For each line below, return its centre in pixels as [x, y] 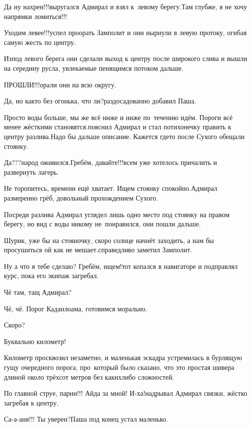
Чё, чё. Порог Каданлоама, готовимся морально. [76, 308]
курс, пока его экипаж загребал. [51, 275]
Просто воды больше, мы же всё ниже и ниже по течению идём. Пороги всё [118, 117]
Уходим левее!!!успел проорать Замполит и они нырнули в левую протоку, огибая [125, 32]
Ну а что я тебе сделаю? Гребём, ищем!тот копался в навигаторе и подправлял [121, 266]
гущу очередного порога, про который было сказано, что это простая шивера [119, 367]
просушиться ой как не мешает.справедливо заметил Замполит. [98, 250]
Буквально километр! [35, 341]
